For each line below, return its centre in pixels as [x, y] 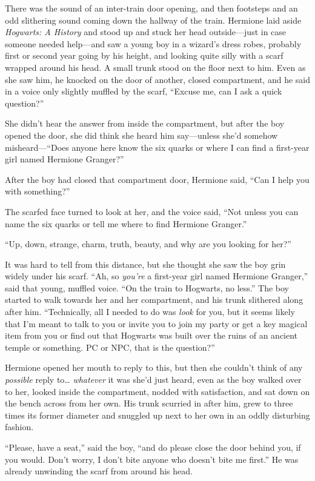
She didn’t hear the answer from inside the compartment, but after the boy [145, 123]
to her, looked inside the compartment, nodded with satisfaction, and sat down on [157, 391]
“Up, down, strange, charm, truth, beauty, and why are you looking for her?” [148, 244]
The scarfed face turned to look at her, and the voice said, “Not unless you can [152, 211]
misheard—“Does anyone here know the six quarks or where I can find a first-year [157, 147]
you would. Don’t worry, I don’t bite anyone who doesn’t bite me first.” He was [152, 459]
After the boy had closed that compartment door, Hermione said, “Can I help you [157, 179]
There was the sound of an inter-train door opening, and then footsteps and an [151, 8]
